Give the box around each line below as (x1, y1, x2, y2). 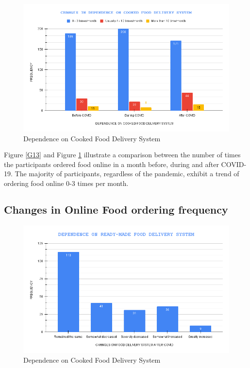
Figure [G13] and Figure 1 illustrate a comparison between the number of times (4, 150, 241, 160)
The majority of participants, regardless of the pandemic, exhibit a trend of (15, 168, 239, 179)
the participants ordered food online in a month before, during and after (4, 159, 219, 169)
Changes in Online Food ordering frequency (4, 201, 228, 217)
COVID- (221, 159, 247, 169)
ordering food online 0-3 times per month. (4, 178, 129, 188)
